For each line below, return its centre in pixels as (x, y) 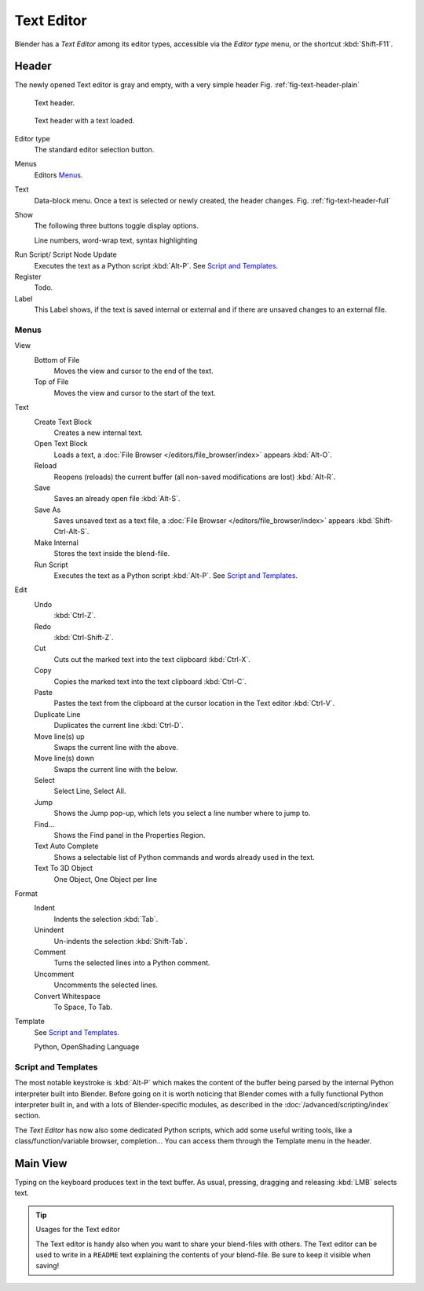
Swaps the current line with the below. (116, 769)
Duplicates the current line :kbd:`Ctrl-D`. (119, 726)
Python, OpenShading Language (87, 1047)
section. (27, 1116)
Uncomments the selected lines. (106, 985)
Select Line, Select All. (90, 791)
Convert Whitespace (68, 996)
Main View (41, 1163)
